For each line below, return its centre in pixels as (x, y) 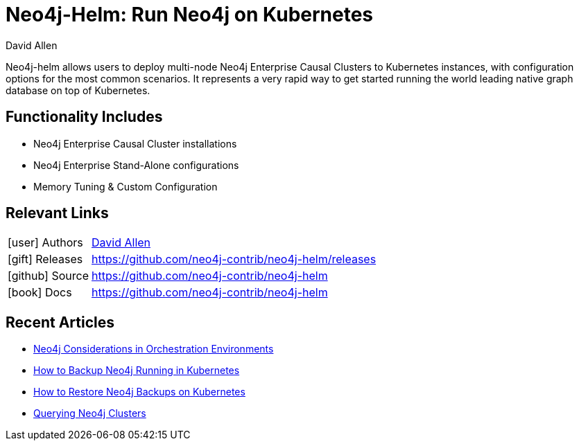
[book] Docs (40, 293)
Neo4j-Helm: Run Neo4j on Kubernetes (190, 15)
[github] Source (48, 276)
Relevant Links (57, 213)
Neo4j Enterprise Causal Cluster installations (135, 143)
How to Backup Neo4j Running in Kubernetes (137, 371)
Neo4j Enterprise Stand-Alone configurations (136, 165)
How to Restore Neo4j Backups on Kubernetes (139, 392)
